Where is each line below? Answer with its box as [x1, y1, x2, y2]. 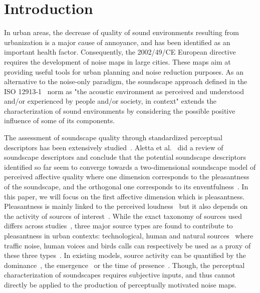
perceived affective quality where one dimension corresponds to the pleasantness [4, 171, 249, 182]
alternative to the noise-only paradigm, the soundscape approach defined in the [4, 76, 247, 87]
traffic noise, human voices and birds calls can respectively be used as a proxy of [4, 240, 251, 250]
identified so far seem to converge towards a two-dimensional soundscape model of [4, 161, 256, 172]
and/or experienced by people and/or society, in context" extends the [4, 96, 216, 106]
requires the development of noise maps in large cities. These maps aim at [4, 56, 231, 67]
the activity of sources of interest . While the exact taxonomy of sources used [4, 210, 242, 221]
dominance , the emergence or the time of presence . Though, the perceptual [4, 259, 245, 270]
